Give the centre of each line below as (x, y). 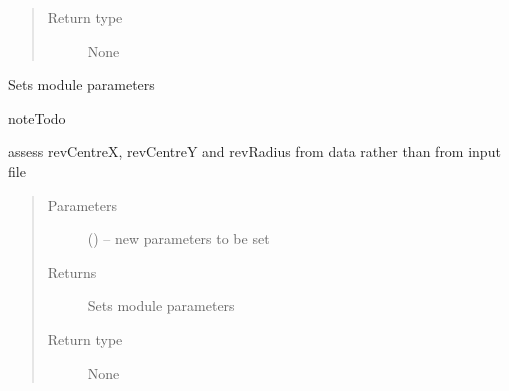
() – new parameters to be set (178, 238)
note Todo (37, 117)
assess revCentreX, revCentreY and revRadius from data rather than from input (254, 151)
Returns (72, 271)
